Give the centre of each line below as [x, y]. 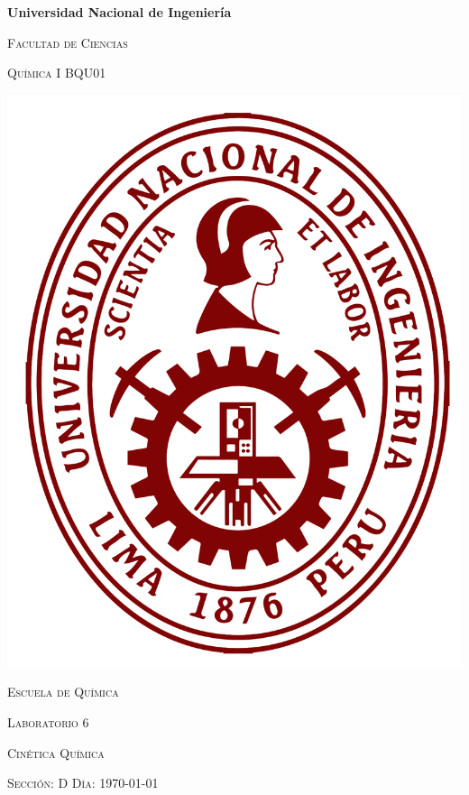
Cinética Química [56, 752]
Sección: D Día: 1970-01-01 [83, 783]
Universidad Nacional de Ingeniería [120, 12]
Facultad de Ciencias [68, 42]
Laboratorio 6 [48, 721]
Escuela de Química [63, 692]
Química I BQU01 [57, 73]
